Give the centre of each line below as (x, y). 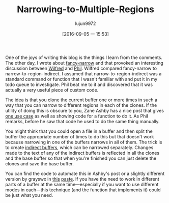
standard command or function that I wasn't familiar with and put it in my (81, 79)
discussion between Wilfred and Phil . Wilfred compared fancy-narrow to (81, 68)
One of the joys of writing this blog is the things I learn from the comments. (84, 57)
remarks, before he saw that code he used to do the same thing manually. (82, 121)
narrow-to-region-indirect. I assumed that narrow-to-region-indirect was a (83, 74)
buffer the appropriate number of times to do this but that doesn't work (80, 136)
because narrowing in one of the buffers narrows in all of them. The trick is (84, 142)
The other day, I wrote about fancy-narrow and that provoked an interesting (84, 63)
